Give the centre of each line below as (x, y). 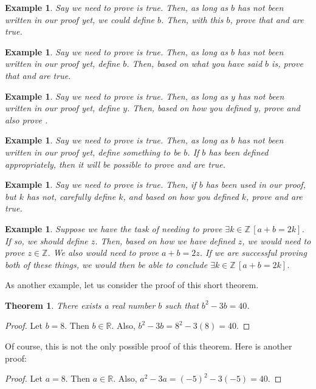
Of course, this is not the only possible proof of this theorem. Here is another (149, 346)
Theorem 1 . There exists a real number (80, 305)
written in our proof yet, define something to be (93, 152)
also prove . (26, 119)
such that (182, 305)
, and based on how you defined (181, 196)
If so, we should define (46, 240)
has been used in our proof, (256, 184)
